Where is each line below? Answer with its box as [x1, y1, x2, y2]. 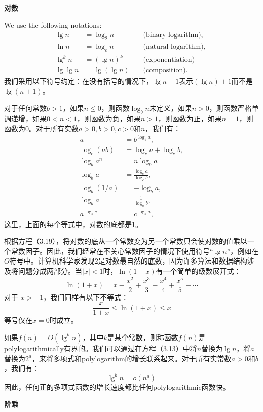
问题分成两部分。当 [18, 265, 82, 276]
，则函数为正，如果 [158, 113, 222, 124]
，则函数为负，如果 [77, 113, 141, 124]
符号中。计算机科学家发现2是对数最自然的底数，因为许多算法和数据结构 [9, 255, 247, 266]
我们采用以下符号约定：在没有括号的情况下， [4, 76, 153, 86]
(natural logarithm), [143, 43, 206, 51]
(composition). [143, 67, 188, 74]
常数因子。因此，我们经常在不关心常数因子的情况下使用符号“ [11, 245, 213, 256]
